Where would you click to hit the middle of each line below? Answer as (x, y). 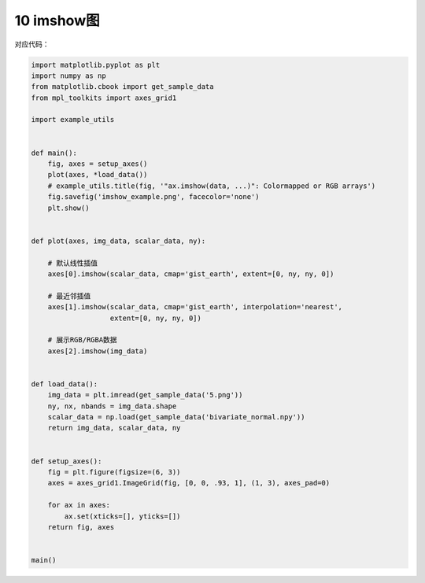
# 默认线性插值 (73, 263)
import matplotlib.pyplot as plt (96, 65)
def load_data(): (65, 384)
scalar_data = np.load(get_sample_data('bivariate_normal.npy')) (176, 417)
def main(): (54, 153)
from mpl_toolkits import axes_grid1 (104, 98)
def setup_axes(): (67, 461)
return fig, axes (81, 527)
